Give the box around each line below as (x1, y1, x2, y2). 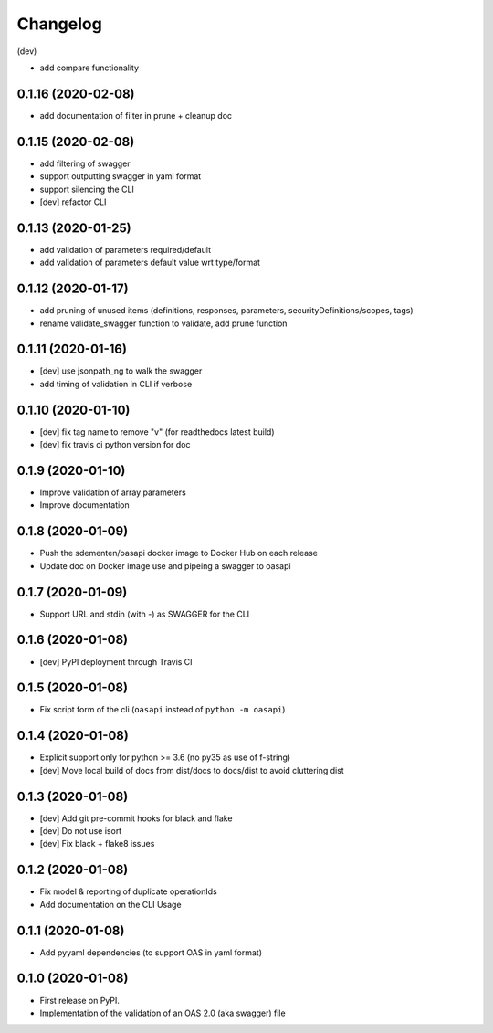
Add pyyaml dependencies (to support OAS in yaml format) (39, 946, 263, 958)
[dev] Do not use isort (39, 826, 122, 837)
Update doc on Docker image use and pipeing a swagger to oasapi (39, 560, 291, 571)
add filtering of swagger (39, 158, 131, 169)
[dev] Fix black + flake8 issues (39, 838, 155, 849)
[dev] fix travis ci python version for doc (39, 439, 191, 450)
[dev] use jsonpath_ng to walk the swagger (39, 365, 203, 376)
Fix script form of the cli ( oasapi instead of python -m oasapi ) (39, 704, 286, 715)
